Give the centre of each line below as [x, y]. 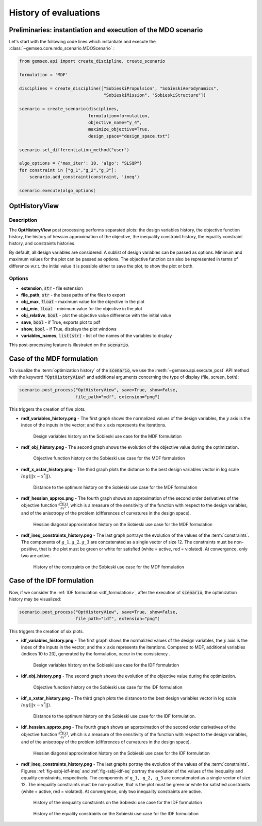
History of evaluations [55, 13]
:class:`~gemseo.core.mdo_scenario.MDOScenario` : [62, 48]
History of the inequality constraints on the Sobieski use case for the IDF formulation [118, 803]
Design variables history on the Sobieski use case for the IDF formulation [106, 665]
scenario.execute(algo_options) [58, 190]
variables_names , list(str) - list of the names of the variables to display [97, 336]
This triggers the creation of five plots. [47, 409]
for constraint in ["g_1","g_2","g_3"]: [68, 170]
